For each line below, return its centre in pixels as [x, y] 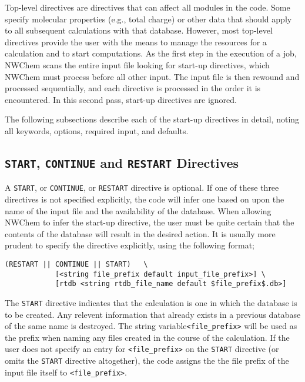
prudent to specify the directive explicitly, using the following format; [130, 245]
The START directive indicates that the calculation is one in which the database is [151, 302]
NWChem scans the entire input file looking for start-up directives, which [137, 64]
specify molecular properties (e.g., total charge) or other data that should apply [148, 19]
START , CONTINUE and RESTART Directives [122, 162]
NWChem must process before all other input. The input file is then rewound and [152, 76]
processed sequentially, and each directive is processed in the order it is [133, 88]
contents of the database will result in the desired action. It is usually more [140, 233]
